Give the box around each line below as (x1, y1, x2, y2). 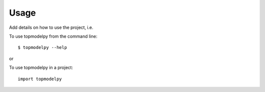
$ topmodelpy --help (18, 45, 67, 50)
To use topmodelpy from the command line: (9, 33, 98, 39)
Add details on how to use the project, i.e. (9, 24, 93, 30)
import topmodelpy (18, 76, 62, 82)
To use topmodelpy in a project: (9, 65, 73, 70)
